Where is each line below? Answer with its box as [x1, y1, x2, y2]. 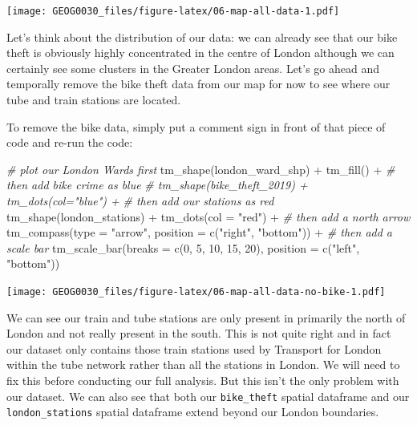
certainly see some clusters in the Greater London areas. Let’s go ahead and [6, 59, 380, 76]
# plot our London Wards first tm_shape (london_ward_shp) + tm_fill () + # [6, 160, 395, 177]
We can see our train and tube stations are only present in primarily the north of [6, 309, 406, 326]
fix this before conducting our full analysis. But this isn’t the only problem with [6, 372, 399, 388]
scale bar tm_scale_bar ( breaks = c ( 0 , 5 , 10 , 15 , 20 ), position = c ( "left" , [6, 239, 360, 256]
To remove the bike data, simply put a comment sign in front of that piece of [6, 118, 386, 135]
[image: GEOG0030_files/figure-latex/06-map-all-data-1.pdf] [6, 6, 340, 17]
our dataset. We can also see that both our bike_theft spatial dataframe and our [6, 387, 410, 404]
